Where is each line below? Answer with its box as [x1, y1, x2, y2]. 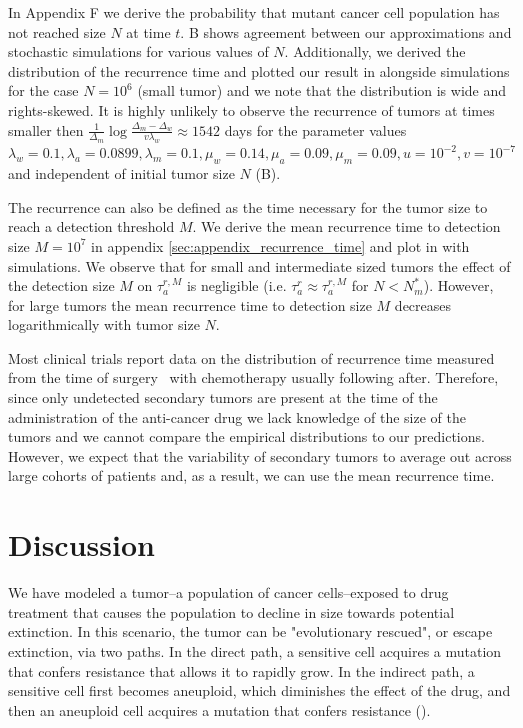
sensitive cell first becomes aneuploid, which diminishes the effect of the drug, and [8, 680, 511, 701]
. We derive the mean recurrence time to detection [192, 216, 501, 237]
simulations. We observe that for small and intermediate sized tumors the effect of [8, 255, 511, 276]
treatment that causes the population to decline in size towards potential [8, 601, 455, 622]
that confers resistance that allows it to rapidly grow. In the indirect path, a [8, 660, 475, 681]
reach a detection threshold [8, 216, 175, 237]
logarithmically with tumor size [8, 314, 200, 335]
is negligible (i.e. [186, 275, 287, 296]
